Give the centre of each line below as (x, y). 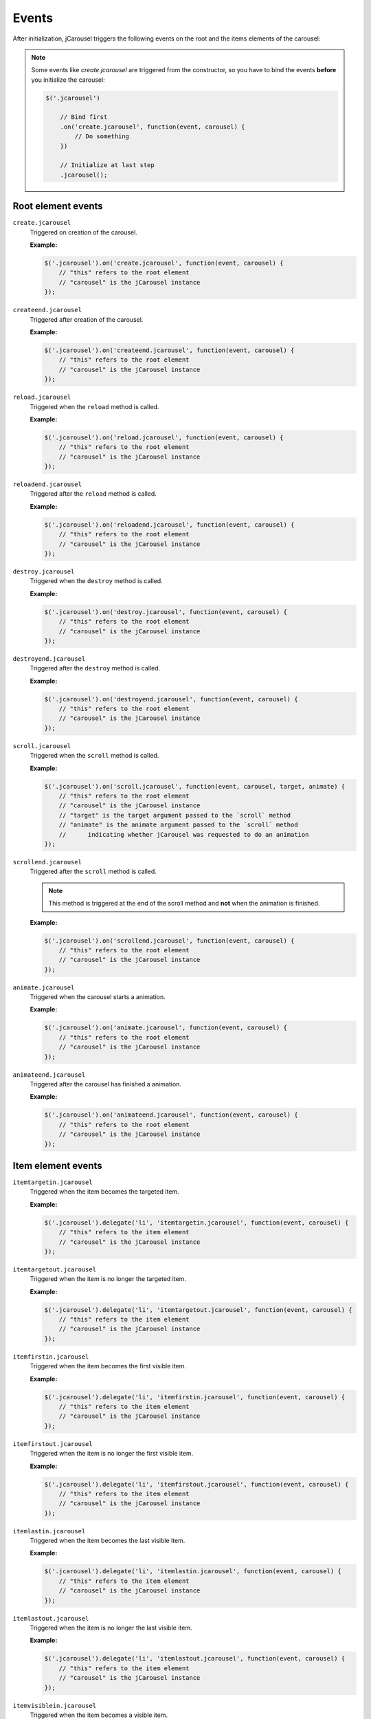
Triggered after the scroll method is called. (93, 872)
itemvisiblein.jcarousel (54, 1706)
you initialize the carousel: (68, 80)
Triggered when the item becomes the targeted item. (104, 1192)
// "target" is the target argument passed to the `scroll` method (175, 815)
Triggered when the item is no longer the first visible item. (112, 1454)
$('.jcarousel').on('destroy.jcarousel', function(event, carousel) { (166, 612)
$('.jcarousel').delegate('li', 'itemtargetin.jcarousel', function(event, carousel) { (196, 1223)
